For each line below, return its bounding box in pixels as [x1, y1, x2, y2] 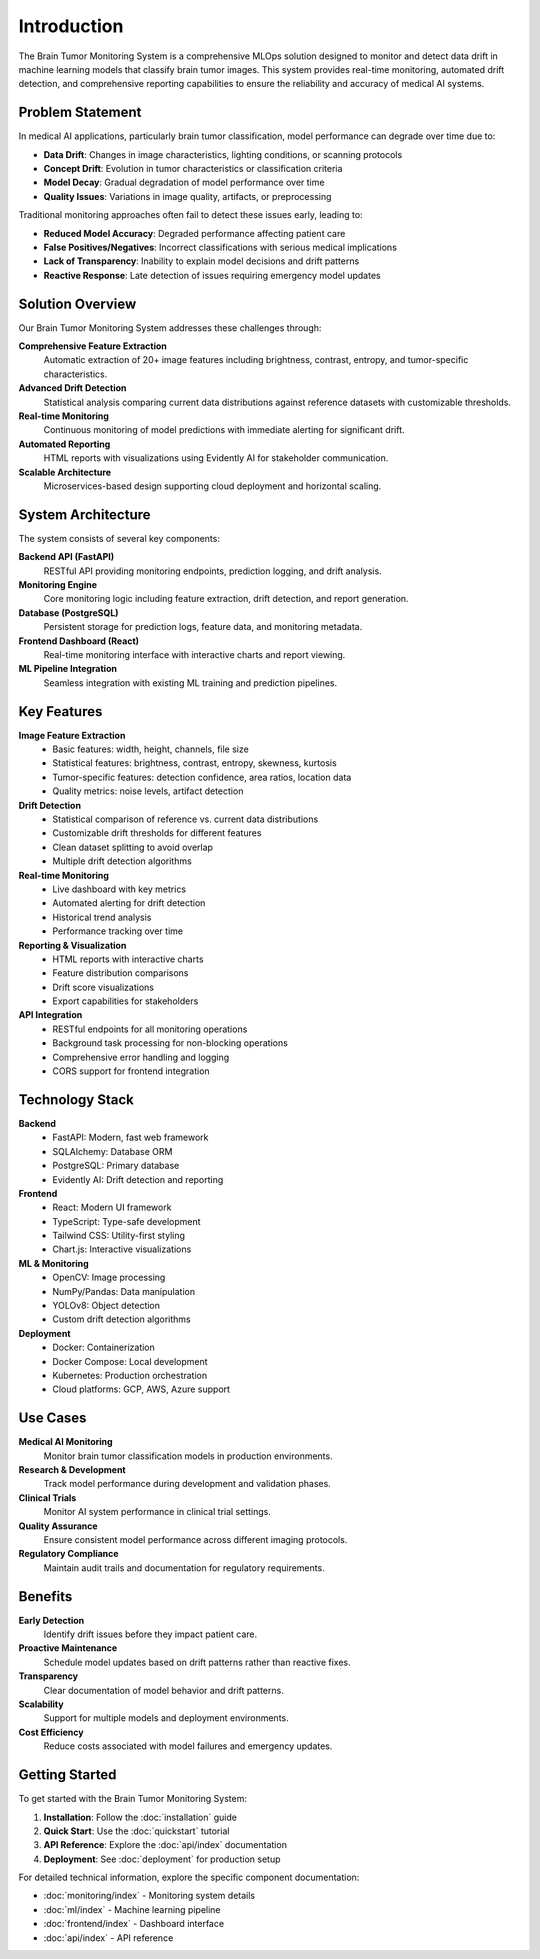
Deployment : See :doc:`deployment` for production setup [43, 1853, 281, 1865]
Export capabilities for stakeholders [52, 995, 199, 1007]
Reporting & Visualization [18, 939, 127, 951]
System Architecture [18, 506, 151, 523]
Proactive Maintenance [18, 1642, 118, 1654]
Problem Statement [18, 104, 142, 121]
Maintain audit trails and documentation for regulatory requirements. [43, 1561, 325, 1574]
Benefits [18, 1588, 73, 1605]
